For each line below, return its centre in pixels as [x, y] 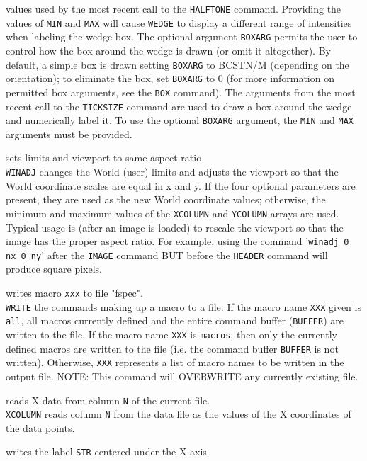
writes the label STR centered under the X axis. [108, 451]
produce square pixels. [54, 269]
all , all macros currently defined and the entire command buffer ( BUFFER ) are [175, 320]
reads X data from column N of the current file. [108, 400]
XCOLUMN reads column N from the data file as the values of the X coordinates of [179, 414]
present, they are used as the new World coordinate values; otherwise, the [166, 199]
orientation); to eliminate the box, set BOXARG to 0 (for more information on [170, 78]
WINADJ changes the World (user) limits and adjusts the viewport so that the [172, 172]
